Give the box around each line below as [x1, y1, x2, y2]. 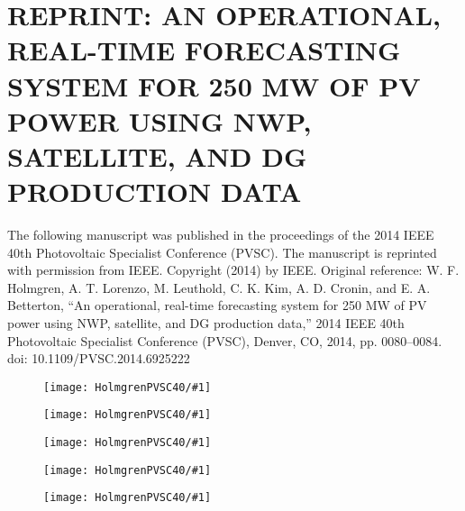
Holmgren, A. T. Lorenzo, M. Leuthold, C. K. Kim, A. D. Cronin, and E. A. [7, 278, 431, 297]
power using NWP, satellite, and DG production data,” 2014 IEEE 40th [7, 314, 405, 333]
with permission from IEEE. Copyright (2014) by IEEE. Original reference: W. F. [7, 260, 460, 279]
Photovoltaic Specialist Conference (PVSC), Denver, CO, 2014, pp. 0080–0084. [7, 331, 442, 350]
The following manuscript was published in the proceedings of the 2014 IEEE [7, 225, 434, 244]
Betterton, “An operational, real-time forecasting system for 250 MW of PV [7, 296, 427, 315]
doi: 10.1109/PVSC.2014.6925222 [7, 349, 190, 368]
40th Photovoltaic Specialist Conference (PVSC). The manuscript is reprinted [7, 242, 437, 261]
